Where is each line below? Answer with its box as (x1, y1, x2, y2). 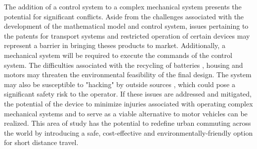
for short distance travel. (4, 137, 79, 148)
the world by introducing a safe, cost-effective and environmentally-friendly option (4, 127, 253, 138)
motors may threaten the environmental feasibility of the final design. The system (4, 69, 252, 80)
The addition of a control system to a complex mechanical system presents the (4, 1, 242, 11)
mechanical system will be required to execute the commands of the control (4, 50, 232, 60)
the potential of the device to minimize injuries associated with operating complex (4, 98, 253, 108)
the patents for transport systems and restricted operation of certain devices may (4, 30, 250, 41)
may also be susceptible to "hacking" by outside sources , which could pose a (4, 79, 235, 89)
